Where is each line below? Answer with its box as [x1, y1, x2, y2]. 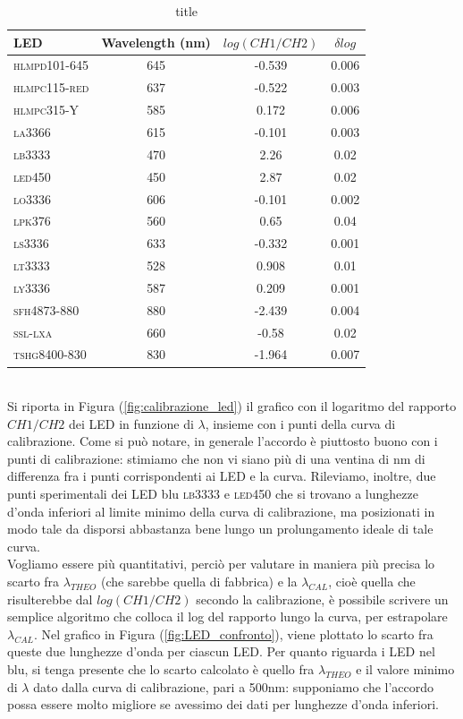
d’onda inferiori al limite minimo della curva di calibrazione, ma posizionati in [7, 501, 435, 520]
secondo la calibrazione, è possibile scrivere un [196, 589, 449, 608]
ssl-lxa [13, 322, 53, 341]
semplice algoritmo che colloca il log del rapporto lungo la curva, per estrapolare [7, 607, 448, 626]
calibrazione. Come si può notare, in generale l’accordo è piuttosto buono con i [7, 432, 438, 450]
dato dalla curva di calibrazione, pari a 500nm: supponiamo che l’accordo [33, 677, 434, 696]
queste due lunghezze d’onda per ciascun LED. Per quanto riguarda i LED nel [7, 642, 435, 661]
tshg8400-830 [13, 345, 87, 364]
